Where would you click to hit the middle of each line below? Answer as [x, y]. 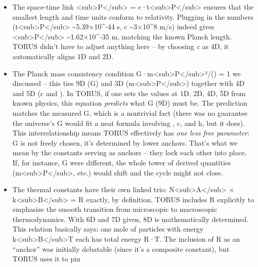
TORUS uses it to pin [46, 259]
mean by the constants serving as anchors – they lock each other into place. [130, 152]
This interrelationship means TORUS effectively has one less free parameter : [131, 133]
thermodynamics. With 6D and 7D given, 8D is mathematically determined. [131, 219]
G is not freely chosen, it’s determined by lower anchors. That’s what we [125, 142]
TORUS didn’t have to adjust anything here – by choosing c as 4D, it [121, 46]
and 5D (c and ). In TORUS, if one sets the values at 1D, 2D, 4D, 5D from [129, 93]
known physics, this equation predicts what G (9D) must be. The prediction [130, 103]
